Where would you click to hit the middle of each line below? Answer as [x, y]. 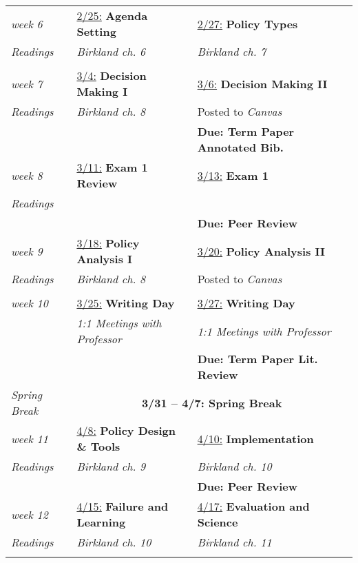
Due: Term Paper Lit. [257, 359]
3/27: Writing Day [246, 303]
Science [218, 522]
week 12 [30, 514]
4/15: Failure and [123, 506]
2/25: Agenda [112, 16]
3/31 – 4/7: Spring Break [212, 402]
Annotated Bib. [240, 147]
